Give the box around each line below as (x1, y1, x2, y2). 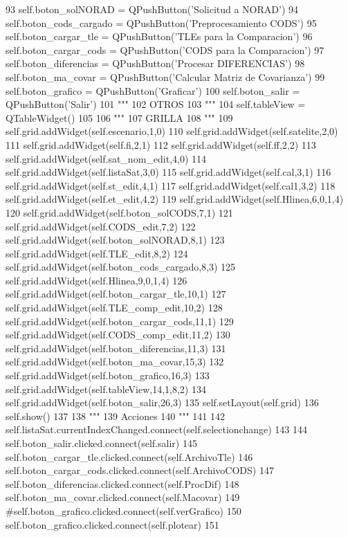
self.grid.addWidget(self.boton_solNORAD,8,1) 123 (6, 233, 225, 247)
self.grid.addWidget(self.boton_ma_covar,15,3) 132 (6, 354, 224, 369)
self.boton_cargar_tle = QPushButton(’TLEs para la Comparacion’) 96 (6, 29, 313, 44)
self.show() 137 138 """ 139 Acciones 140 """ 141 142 (6, 408, 226, 423)
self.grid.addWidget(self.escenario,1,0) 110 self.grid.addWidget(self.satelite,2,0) (6, 124, 338, 138)
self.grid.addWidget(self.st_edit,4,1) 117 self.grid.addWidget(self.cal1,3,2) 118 (6, 178, 336, 192)
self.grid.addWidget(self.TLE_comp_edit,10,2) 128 (6, 300, 223, 315)
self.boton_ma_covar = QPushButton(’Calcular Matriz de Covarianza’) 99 (6, 69, 325, 84)
